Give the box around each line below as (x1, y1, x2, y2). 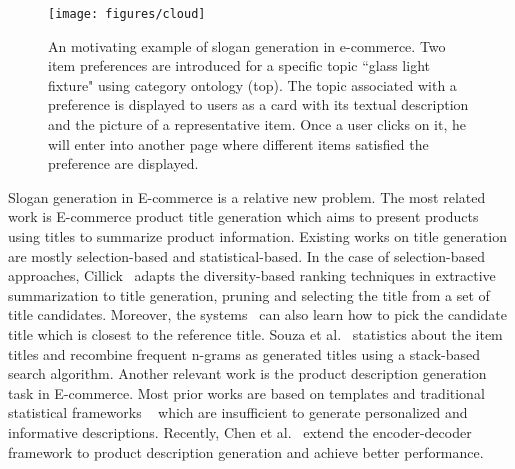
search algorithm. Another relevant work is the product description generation (8, 363, 487, 384)
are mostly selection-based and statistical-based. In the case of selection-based (8, 245, 486, 266)
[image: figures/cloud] (48, 7, 206, 21)
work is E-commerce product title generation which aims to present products (8, 206, 479, 227)
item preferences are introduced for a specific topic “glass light (48, 55, 430, 76)
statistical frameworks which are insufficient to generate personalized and (8, 402, 468, 423)
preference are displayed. (48, 153, 199, 174)
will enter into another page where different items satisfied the (48, 133, 429, 154)
